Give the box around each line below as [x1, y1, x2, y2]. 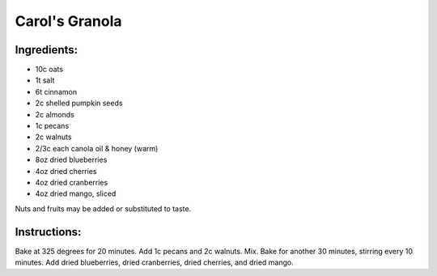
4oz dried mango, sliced [35, 189, 117, 198]
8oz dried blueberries [35, 155, 108, 165]
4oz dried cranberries [35, 177, 108, 187]
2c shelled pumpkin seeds [35, 98, 123, 108]
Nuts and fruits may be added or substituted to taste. [15, 203, 192, 214]
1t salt [35, 75, 55, 85]
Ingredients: [15, 43, 78, 57]
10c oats [35, 65, 64, 74]
